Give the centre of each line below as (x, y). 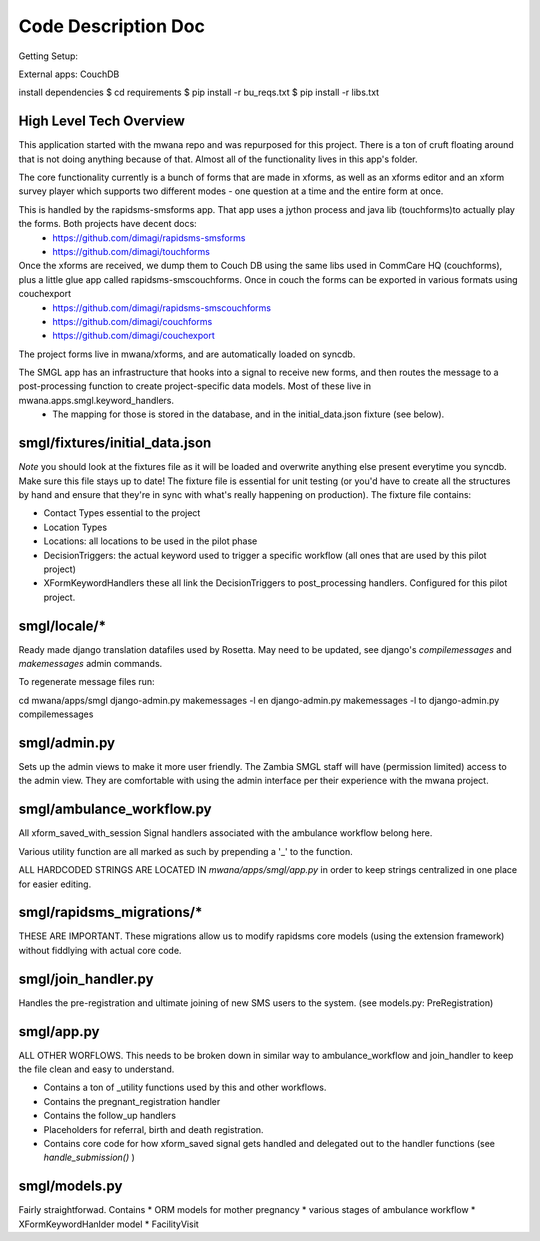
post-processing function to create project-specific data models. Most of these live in (195, 386)
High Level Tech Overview (101, 121)
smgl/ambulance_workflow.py (115, 809)
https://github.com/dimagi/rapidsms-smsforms (149, 237)
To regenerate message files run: (86, 682)
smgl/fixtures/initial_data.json (115, 443)
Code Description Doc (111, 26)
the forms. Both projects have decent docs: (107, 224)
